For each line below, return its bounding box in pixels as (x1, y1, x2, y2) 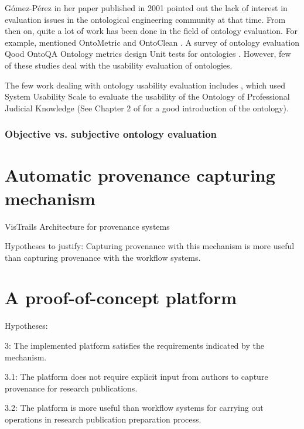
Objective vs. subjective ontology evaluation (5, 127, 217, 141)
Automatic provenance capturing (5, 163, 275, 187)
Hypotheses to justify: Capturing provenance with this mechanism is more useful (5, 240, 295, 252)
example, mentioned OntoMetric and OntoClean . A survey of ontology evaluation (5, 36, 300, 48)
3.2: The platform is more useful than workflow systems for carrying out (5, 401, 264, 414)
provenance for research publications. (5, 382, 138, 394)
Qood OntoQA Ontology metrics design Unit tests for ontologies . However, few (5, 47, 291, 60)
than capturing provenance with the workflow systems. (5, 251, 201, 263)
